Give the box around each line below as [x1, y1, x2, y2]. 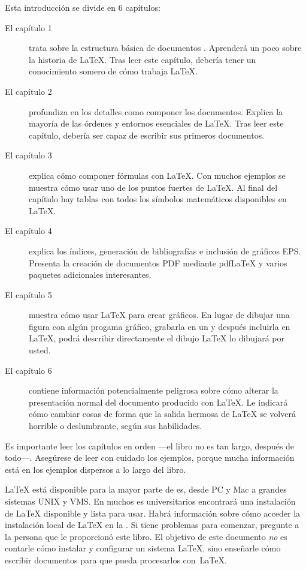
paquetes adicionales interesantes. [29, 268, 152, 281]
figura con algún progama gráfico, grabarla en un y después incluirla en [29, 320, 290, 332]
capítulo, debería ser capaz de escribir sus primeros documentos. [29, 128, 265, 141]
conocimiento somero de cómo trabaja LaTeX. [29, 65, 198, 77]
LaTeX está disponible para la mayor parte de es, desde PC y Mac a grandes [5, 483, 287, 496]
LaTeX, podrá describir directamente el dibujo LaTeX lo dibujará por [29, 332, 284, 344]
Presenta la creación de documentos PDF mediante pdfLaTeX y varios [29, 256, 287, 269]
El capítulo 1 [5, 21, 52, 34]
